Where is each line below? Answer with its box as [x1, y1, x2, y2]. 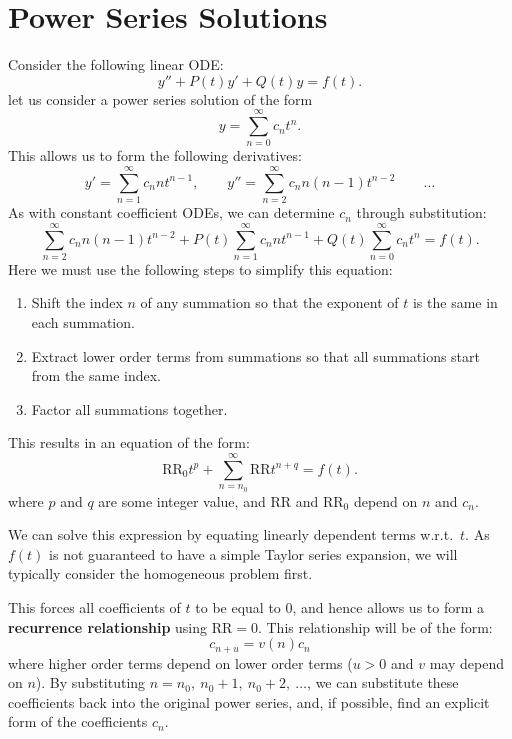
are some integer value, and [98, 490, 266, 511]
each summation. [31, 312, 135, 333]
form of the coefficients [8, 711, 148, 732]
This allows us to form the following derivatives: [8, 145, 302, 166]
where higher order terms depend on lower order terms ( [8, 652, 353, 673]
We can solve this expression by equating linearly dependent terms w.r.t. [8, 524, 454, 545]
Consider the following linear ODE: [8, 54, 224, 75]
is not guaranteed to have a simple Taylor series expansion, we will [49, 543, 458, 564]
